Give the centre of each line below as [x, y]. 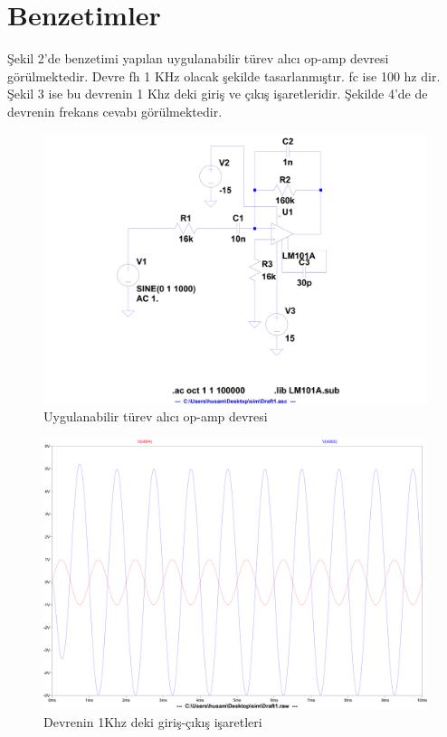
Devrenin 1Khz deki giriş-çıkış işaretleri [153, 722]
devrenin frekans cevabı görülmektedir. [115, 111]
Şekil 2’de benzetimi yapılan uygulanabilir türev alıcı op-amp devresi [198, 58]
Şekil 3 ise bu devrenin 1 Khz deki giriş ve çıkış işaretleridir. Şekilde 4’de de [218, 94]
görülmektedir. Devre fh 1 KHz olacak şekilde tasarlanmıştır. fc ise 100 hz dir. [224, 76]
